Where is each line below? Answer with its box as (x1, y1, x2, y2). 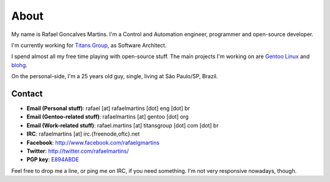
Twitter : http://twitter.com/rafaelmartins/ (26, 147, 130, 155)
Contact (11, 89, 43, 99)
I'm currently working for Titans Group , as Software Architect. (11, 42, 167, 49)
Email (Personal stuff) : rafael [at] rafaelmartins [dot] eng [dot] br (26, 104, 191, 112)
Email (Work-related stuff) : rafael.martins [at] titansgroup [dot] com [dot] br (26, 122, 219, 129)
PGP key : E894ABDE (26, 156, 79, 163)
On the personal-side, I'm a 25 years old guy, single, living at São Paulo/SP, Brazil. (11, 73, 218, 80)
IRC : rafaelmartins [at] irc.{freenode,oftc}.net (26, 130, 140, 137)
